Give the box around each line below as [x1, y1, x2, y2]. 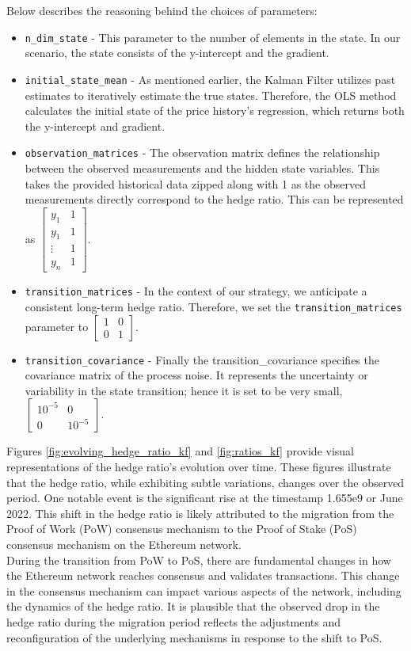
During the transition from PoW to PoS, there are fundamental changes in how [6, 551, 391, 568]
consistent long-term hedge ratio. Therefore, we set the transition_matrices [25, 298, 402, 314]
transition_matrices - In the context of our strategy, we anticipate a [25, 283, 367, 299]
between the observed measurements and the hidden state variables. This [25, 159, 380, 176]
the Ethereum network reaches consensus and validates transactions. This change [6, 567, 400, 584]
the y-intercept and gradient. [25, 117, 166, 134]
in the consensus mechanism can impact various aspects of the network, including [6, 582, 401, 599]
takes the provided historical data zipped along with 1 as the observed [25, 175, 366, 192]
